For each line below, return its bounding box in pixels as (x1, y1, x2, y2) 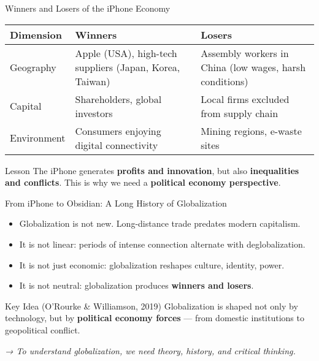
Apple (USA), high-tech (75, 45, 177, 60)
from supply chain (201, 105, 279, 120)
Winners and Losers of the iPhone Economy (5, 2, 171, 14)
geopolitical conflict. (5, 323, 80, 336)
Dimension (10, 27, 62, 42)
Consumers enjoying (75, 123, 161, 138)
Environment (10, 131, 66, 145)
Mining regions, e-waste (201, 123, 302, 138)
